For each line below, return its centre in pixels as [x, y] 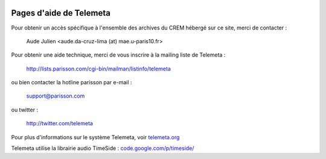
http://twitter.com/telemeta [60, 123]
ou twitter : [25, 110]
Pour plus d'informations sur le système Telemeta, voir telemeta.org [95, 137]
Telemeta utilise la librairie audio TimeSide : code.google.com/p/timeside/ [103, 148]
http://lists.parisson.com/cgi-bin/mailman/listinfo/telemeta [99, 69]
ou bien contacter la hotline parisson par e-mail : [72, 83]
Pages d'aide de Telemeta [61, 13]
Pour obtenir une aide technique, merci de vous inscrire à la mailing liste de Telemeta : [118, 55]
